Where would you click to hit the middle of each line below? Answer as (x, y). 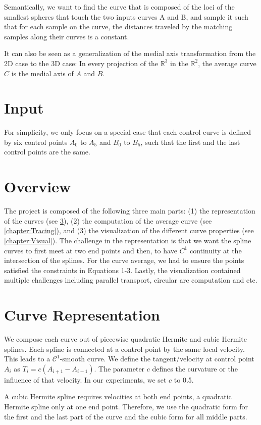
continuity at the (216, 250)
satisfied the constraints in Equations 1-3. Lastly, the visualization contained (122, 270)
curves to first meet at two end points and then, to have (91, 250)
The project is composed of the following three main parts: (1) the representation (130, 211)
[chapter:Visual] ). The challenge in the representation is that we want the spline (128, 240)
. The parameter (119, 368)
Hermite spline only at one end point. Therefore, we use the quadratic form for (126, 407)
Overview (38, 187)
